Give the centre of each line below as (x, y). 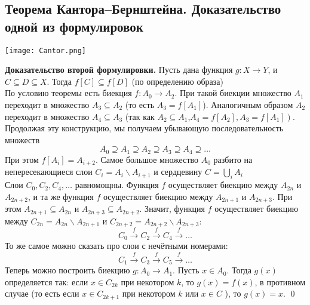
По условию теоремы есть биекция (68, 93)
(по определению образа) (177, 81)
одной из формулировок (74, 26)
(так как (140, 116)
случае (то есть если (42, 293)
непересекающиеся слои (49, 172)
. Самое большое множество (147, 159)
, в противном (280, 281)
